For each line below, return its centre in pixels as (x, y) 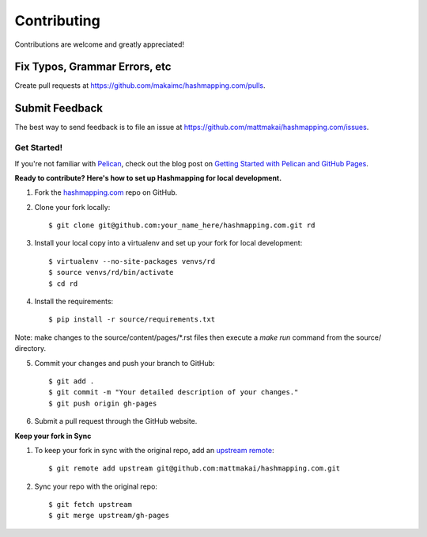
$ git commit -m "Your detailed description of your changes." (174, 392)
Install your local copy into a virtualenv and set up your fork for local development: (168, 243)
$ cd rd (63, 284)
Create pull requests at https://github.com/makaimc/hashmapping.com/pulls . (140, 86)
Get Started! (39, 148)
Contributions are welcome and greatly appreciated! (100, 44)
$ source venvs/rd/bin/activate (111, 272)
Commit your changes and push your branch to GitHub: (125, 363)
